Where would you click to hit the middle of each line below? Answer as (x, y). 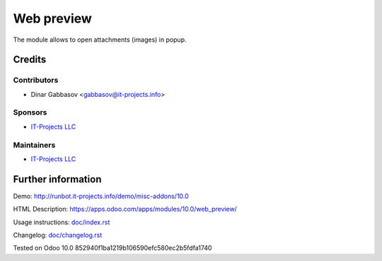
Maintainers (34, 145)
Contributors (36, 80)
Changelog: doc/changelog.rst (58, 235)
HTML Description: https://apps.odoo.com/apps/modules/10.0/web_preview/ (125, 209)
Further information (57, 179)
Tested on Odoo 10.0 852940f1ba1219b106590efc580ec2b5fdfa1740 (112, 248)
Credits (30, 60)
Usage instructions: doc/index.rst (62, 222)
